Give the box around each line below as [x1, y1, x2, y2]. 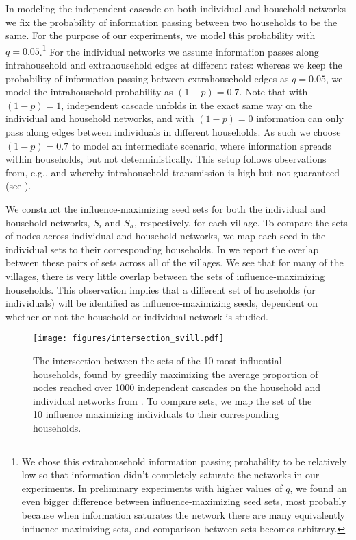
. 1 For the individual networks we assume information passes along [39, 42, 319, 58]
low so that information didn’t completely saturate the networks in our [21, 467, 320, 482]
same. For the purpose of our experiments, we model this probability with [5, 28, 316, 43]
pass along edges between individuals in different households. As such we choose [5, 125, 341, 139]
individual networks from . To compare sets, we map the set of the [33, 393, 312, 408]
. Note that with [239, 84, 308, 99]
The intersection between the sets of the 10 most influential [33, 353, 282, 367]
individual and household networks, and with [5, 111, 194, 126]
